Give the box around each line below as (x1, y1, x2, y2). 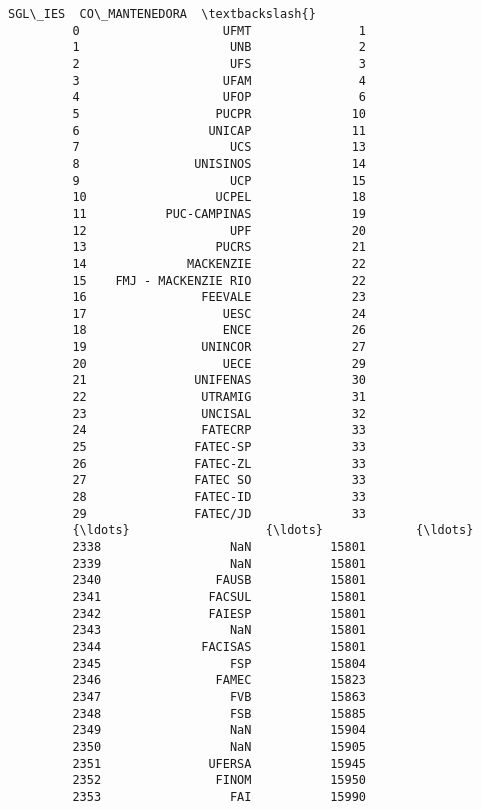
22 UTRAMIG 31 (72, 390, 366, 405)
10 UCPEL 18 (72, 190, 366, 205)
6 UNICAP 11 (72, 123, 366, 138)
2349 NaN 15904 (72, 723, 366, 738)
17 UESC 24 (72, 306, 366, 321)
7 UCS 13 (72, 140, 366, 155)
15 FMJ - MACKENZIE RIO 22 (72, 273, 366, 288)
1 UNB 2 (72, 40, 366, 55)
